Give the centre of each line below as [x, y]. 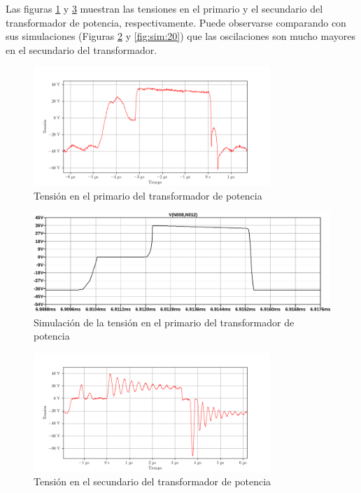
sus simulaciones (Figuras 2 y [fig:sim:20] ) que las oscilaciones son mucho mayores [181, 36]
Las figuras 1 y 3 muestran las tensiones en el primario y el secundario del [164, 8]
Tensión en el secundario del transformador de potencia [153, 481]
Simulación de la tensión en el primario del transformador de [164, 322]
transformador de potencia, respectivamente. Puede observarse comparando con [176, 22]
